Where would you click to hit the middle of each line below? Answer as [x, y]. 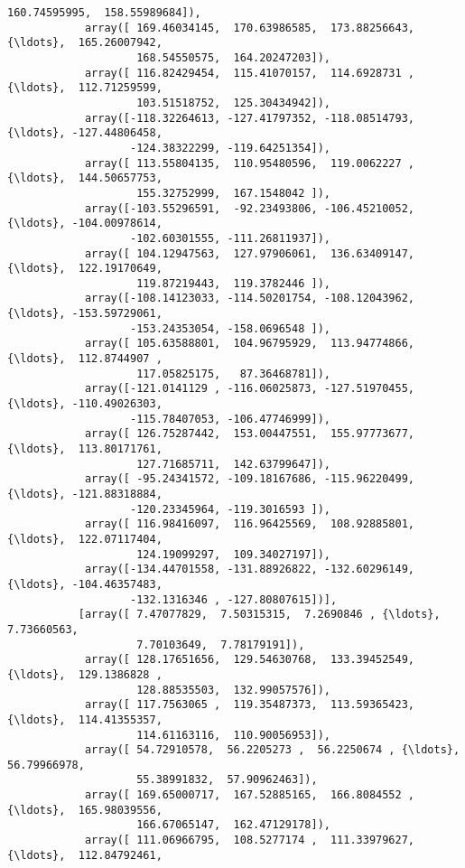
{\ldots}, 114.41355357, [85, 719]
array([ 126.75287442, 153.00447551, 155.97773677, [250, 434]
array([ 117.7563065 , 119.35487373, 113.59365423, [250, 705]
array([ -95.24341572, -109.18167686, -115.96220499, [250, 479]
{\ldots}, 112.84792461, [85, 855]
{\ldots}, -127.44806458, [85, 133]
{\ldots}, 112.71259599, [85, 88]
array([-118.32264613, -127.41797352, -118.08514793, [250, 118]
